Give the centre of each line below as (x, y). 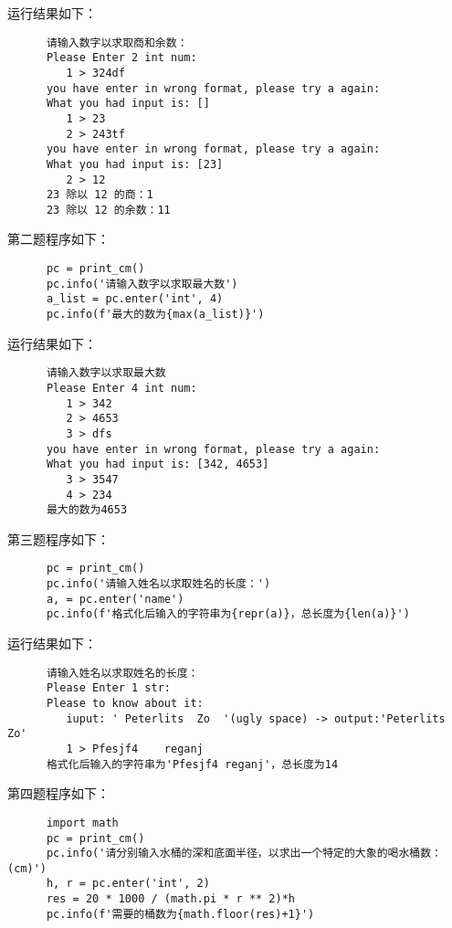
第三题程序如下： (58, 538)
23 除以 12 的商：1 (100, 195)
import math (82, 823)
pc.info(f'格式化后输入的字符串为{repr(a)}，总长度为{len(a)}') (228, 614)
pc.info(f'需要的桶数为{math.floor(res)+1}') (180, 914)
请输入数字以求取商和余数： (117, 42)
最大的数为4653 (87, 510)
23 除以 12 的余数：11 (108, 210)
